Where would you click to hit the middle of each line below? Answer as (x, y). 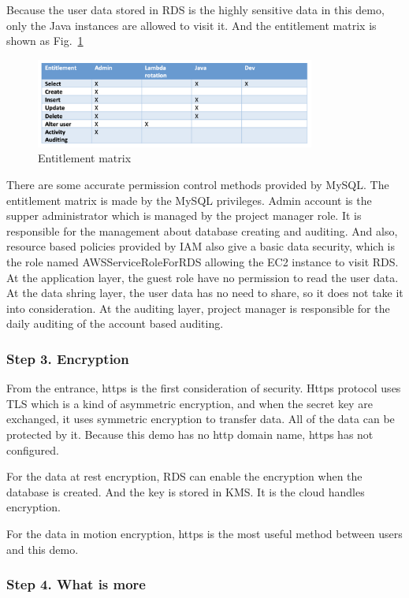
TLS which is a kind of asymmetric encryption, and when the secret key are (190, 403)
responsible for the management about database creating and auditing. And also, (202, 230)
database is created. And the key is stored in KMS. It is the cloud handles (186, 491)
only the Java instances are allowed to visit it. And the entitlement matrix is (191, 25)
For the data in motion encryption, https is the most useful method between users (204, 533)
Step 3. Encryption (68, 358)
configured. (33, 449)
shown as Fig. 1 (45, 41)
